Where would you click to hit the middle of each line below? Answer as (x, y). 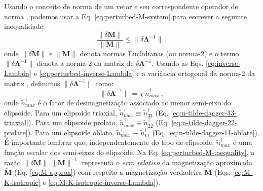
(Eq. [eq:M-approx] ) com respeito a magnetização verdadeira (108, 172)
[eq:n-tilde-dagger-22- (204, 122)
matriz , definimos (32, 83)
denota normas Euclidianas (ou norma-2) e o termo (159, 53)
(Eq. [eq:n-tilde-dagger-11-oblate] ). (206, 132)
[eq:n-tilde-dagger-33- (204, 112)
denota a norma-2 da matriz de (85, 63)
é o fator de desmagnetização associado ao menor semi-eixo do (134, 102)
